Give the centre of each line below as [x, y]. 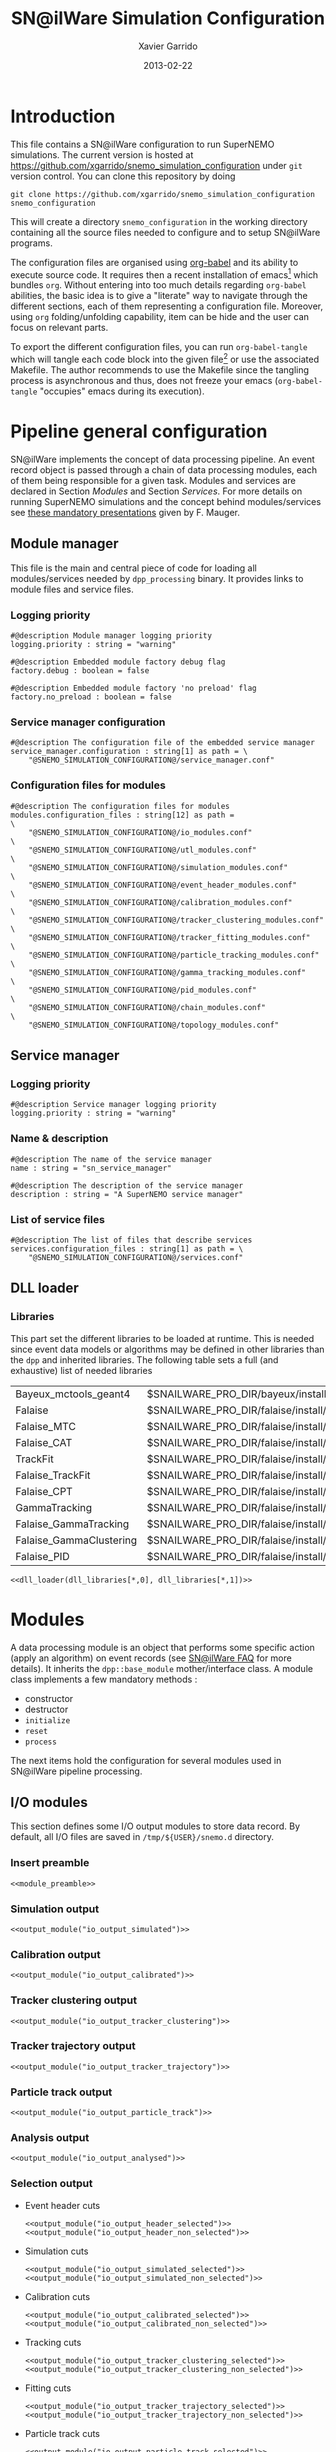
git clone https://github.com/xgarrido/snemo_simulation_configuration [162, 194]
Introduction [63, 116]
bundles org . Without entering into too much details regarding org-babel [158, 285]
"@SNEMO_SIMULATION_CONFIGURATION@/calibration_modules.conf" [160, 902]
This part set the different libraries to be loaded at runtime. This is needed [162, 1338]
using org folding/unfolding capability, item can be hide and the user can [160, 317]
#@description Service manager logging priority [113, 1105]
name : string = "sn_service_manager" [91, 1168]
